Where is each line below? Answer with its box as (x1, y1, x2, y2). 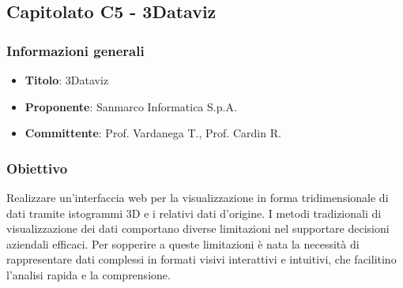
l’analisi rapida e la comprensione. (6, 266, 171, 282)
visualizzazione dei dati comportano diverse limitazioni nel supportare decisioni (6, 220, 390, 237)
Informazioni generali (6, 40, 145, 60)
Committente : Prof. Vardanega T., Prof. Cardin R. (24, 125, 281, 141)
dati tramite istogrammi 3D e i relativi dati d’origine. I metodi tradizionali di (6, 204, 382, 221)
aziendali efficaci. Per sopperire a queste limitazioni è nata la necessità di (6, 235, 360, 252)
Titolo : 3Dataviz (24, 72, 109, 88)
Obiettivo (6, 158, 68, 178)
